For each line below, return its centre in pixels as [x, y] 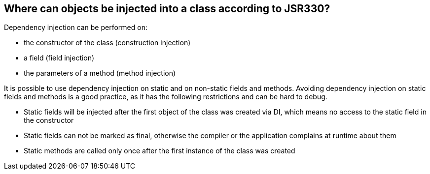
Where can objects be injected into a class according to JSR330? [167, 9]
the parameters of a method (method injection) [100, 73]
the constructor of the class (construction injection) [107, 43]
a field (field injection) [59, 58]
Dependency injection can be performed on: [76, 28]
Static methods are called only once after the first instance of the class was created [160, 151]
